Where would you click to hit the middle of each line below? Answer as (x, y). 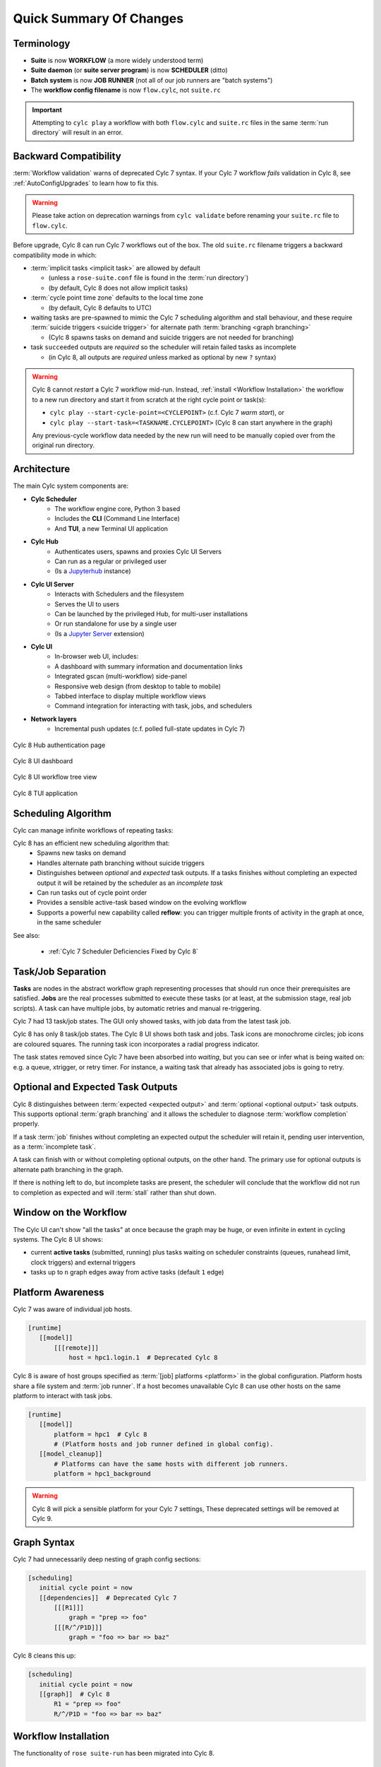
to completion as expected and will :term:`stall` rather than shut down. (115, 1192)
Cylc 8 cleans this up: (44, 1656)
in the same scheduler (69, 922)
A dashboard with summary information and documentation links (149, 666)
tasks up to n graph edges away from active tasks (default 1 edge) (127, 1272)
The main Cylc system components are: (71, 486)
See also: (26, 935)
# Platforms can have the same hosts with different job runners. (171, 1464)
